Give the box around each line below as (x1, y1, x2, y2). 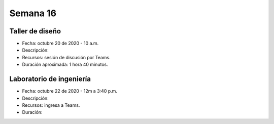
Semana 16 (9, 8, 57, 19)
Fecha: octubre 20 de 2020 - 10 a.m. (22, 40, 99, 47)
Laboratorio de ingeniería (9, 75, 91, 84)
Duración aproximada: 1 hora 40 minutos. (22, 61, 109, 68)
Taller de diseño (9, 27, 61, 35)
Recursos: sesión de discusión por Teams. (22, 54, 111, 60)
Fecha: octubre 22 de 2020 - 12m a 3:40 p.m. (22, 88, 118, 94)
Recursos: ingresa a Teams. (22, 102, 80, 108)
